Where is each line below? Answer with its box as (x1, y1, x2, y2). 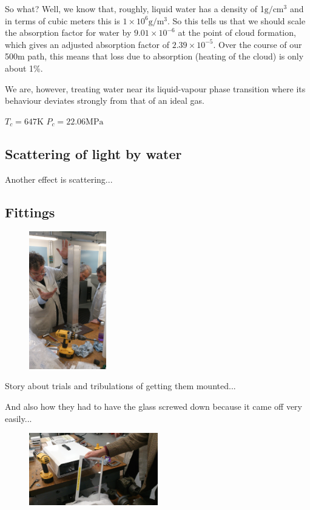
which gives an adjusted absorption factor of (5, 38, 169, 50)
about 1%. (5, 61, 43, 74)
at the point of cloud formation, (178, 26, 296, 39)
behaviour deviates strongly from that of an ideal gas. (5, 94, 204, 107)
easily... (5, 412, 32, 424)
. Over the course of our (213, 38, 302, 50)
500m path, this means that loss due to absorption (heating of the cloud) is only (5, 50, 304, 63)
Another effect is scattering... (5, 172, 113, 185)
